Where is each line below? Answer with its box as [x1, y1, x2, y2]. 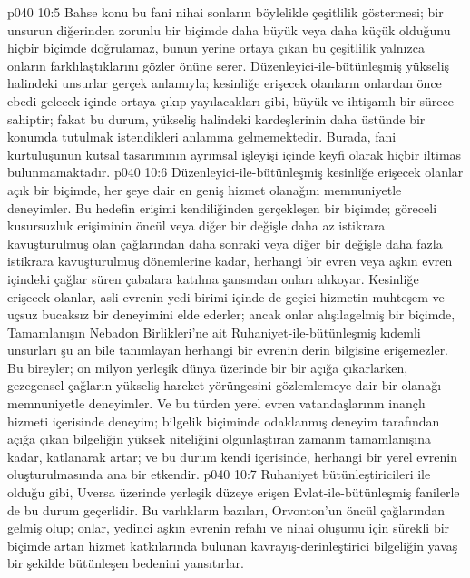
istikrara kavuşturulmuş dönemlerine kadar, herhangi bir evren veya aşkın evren [7, 251, 453, 270]
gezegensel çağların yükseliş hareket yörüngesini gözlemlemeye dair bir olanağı [7, 376, 442, 395]
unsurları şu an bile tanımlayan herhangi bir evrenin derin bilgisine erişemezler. [7, 340, 449, 359]
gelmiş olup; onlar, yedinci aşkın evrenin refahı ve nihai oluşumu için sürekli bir [7, 518, 450, 537]
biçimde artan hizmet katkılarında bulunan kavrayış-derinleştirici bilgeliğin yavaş [7, 535, 458, 554]
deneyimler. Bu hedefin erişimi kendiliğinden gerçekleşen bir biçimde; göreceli [7, 198, 437, 217]
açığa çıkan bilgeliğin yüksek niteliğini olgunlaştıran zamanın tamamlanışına [7, 429, 431, 448]
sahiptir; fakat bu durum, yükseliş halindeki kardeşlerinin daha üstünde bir [7, 109, 426, 128]
